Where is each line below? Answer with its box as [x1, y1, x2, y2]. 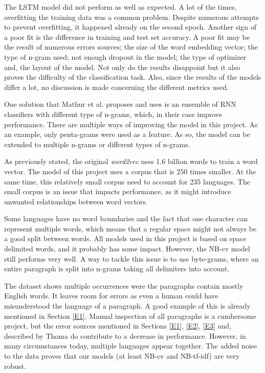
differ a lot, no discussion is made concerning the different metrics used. [4, 81, 229, 92]
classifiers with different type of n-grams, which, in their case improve [4, 108, 222, 119]
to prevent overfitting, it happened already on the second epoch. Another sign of [4, 21, 257, 32]
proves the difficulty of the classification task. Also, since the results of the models [4, 72, 261, 82]
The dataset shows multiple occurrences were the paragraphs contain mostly [4, 280, 244, 291]
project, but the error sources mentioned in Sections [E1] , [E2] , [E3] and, [4, 320, 232, 331]
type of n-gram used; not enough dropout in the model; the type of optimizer [4, 51, 247, 62]
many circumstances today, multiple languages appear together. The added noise [4, 340, 257, 351]
